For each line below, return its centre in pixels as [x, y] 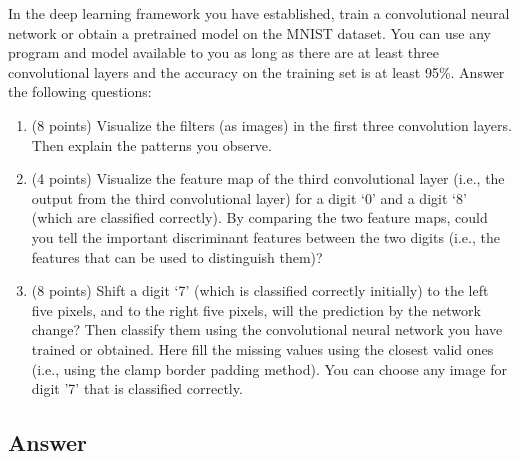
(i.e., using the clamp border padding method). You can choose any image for [269, 368]
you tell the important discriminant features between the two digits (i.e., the [265, 236]
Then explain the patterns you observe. [151, 144]
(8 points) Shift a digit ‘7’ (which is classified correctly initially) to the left [260, 290]
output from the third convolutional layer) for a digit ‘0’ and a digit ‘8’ [249, 197]
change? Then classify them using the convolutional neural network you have [267, 329]
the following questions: [80, 91]
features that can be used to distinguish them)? [177, 256]
